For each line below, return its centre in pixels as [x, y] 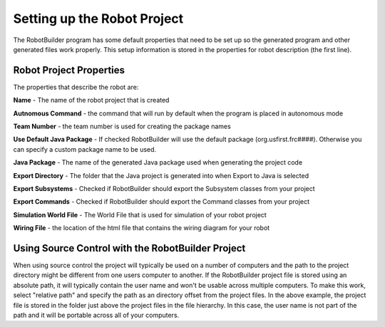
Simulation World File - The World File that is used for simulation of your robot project [140, 214]
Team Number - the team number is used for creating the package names [122, 126]
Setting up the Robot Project [98, 19]
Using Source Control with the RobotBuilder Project [129, 248]
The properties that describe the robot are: [76, 87]
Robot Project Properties [69, 70]
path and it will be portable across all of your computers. [96, 315]
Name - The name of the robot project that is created [91, 100]
